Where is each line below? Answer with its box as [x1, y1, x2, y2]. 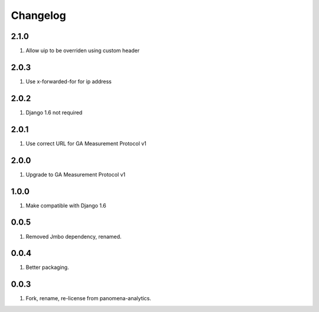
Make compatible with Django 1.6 [25, 201, 106, 209]
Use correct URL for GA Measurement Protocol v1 [25, 139, 147, 147]
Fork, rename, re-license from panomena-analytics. [25, 295, 152, 302]
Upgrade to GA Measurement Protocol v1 [25, 171, 126, 178]
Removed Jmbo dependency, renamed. [25, 233, 122, 240]
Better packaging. [25, 264, 69, 271]
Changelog [11, 9, 66, 22]
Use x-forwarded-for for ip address [25, 77, 112, 85]
